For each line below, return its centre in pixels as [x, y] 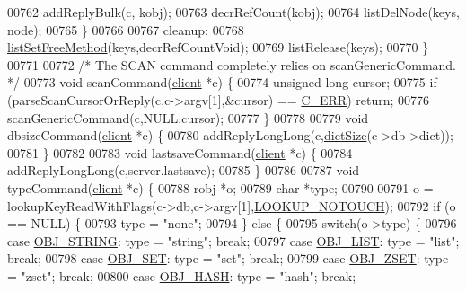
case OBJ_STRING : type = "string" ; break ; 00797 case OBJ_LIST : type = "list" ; [233, 240]
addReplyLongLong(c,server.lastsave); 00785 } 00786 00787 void [184, 170]
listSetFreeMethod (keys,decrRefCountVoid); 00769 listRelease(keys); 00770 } [218, 47]
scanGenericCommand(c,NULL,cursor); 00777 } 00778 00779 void [188, 117]
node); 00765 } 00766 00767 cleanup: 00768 [126, 29]
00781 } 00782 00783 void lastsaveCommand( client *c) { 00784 [180, 152]
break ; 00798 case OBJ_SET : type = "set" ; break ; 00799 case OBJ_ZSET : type [228, 258]
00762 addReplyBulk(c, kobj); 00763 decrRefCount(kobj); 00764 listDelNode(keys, [233, 12]
